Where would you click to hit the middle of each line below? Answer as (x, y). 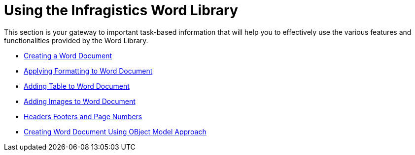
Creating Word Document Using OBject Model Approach (115, 131)
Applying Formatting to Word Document (88, 71)
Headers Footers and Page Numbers (83, 116)
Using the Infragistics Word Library (121, 10)
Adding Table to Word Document (77, 86)
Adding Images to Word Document (80, 101)
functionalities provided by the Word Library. (76, 40)
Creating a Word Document (68, 55)
